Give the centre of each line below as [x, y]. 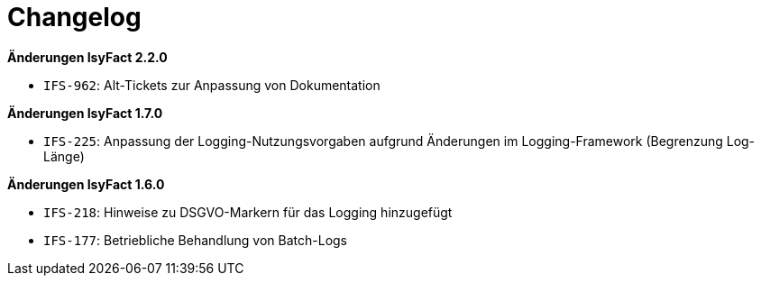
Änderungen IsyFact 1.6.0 [86, 184]
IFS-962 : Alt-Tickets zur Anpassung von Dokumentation [212, 85]
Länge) [64, 156]
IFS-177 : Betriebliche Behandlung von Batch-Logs [196, 240]
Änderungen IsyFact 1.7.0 [85, 113]
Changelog [74, 17]
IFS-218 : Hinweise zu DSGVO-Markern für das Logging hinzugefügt [248, 212]
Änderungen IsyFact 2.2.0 [87, 57]
